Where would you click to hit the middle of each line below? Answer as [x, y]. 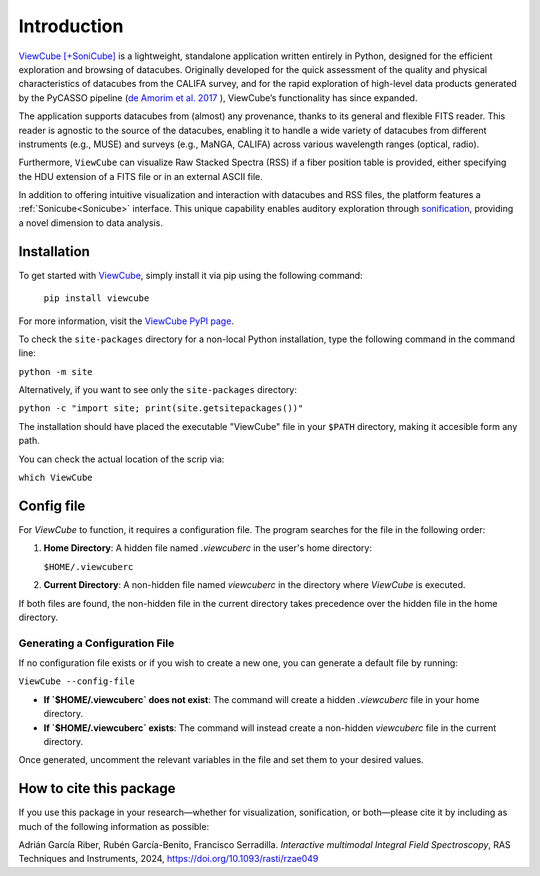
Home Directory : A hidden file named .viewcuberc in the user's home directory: [207, 548]
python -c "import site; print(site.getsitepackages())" [161, 408]
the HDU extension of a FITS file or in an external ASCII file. [141, 176]
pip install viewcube [96, 298]
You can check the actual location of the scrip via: [121, 459]
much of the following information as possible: [114, 826]
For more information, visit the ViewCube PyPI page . [126, 321]
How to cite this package [97, 788]
